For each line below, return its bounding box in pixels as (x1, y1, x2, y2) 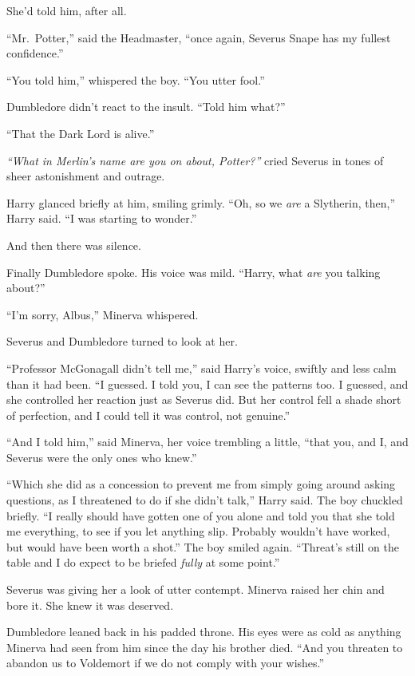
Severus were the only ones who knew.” (6, 449, 197, 465)
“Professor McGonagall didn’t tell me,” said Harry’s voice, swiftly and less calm (6, 359, 397, 376)
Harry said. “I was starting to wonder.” (6, 210, 197, 227)
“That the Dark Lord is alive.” (6, 125, 155, 141)
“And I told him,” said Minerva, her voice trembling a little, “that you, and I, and (6, 433, 409, 450)
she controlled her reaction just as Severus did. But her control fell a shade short (6, 391, 401, 408)
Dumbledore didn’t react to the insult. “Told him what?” (6, 98, 286, 115)
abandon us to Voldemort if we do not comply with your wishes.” (6, 654, 325, 671)
